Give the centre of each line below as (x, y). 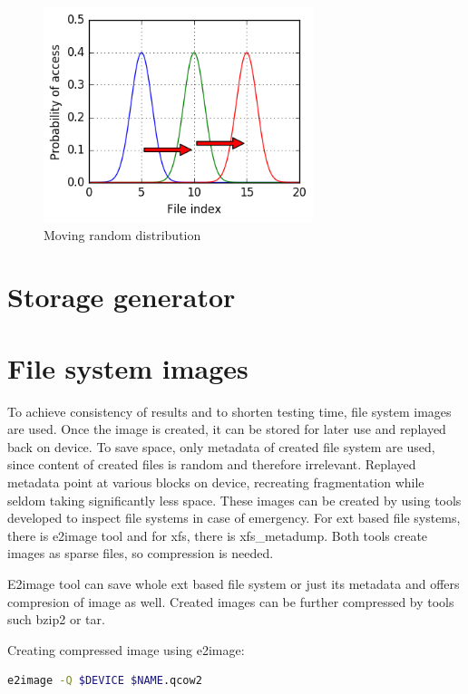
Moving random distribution (122, 234)
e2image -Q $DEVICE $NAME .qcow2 (105, 681)
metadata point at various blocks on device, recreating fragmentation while (216, 482)
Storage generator (122, 297)
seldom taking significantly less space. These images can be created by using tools (234, 500)
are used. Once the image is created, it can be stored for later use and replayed (227, 429)
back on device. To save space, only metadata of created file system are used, (221, 446)
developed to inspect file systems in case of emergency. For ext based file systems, (234, 518)
